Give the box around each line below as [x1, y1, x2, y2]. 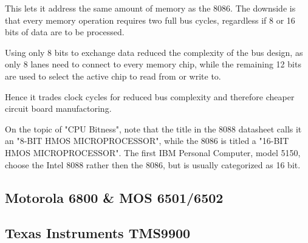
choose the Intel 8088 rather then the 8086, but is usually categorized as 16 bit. [5, 158, 301, 171]
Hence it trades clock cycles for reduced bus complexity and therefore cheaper [5, 90, 295, 103]
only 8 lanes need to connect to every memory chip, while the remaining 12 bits [5, 58, 301, 70]
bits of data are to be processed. [5, 26, 125, 38]
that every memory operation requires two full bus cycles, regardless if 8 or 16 [5, 13, 295, 26]
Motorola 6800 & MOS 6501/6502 [5, 188, 224, 207]
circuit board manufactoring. [5, 102, 112, 115]
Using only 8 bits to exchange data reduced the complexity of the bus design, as [5, 46, 303, 58]
